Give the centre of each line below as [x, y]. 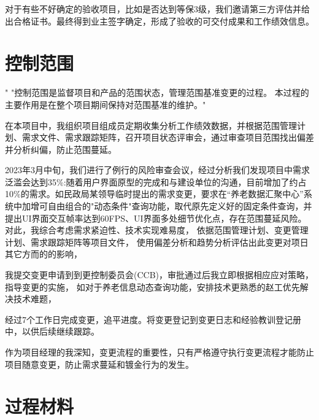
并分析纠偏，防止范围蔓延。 [61, 149]
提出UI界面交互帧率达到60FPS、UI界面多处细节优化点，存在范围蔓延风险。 [156, 218]
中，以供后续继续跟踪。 [52, 331]
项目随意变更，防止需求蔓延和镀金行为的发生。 [99, 364]
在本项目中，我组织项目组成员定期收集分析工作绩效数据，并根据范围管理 [151, 125]
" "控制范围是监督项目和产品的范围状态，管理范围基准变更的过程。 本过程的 [157, 92]
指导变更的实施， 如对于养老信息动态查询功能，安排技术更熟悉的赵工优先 [152, 286]
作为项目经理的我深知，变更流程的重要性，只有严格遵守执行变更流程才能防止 [159, 352]
